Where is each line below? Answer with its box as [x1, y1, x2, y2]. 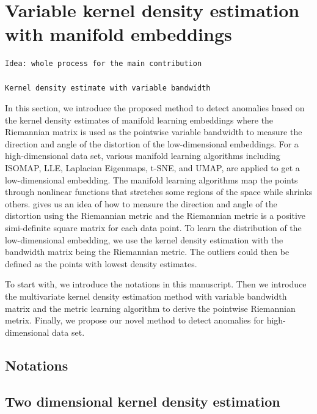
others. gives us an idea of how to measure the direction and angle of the [5, 197, 277, 210]
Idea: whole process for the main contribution [5, 59, 202, 68]
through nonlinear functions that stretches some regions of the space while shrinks [5, 185, 313, 198]
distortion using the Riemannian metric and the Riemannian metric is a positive [5, 209, 305, 222]
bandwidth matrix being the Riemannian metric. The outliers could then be [5, 245, 290, 258]
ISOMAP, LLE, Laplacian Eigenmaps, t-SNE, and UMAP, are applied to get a [5, 161, 300, 174]
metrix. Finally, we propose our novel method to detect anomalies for [5, 314, 264, 327]
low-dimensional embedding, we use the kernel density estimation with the [5, 233, 283, 246]
